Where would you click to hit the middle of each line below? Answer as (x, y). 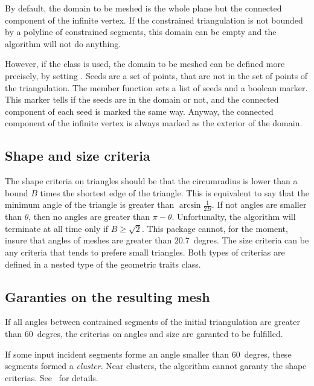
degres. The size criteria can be (251, 240)
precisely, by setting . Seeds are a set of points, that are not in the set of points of (156, 75)
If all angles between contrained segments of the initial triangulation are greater (152, 322)
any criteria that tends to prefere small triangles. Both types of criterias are (145, 252)
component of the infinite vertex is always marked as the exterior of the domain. (154, 123)
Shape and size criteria (78, 156)
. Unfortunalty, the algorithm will (234, 217)
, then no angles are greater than (89, 217)
